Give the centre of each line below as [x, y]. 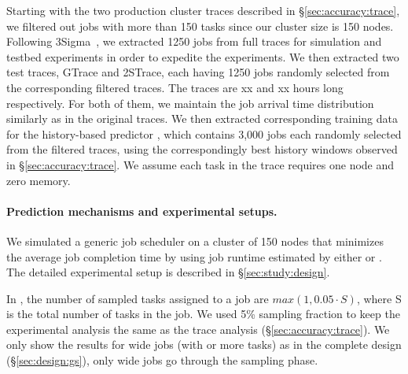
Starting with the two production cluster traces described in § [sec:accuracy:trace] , [203, 10]
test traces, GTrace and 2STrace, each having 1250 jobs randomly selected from [198, 72]
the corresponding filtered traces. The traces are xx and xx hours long [175, 87]
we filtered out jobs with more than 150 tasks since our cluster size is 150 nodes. [200, 26]
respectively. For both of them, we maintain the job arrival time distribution [190, 103]
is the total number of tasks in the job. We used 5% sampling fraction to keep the [203, 314]
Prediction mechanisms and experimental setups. [142, 211]
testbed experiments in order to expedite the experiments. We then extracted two [203, 56]
